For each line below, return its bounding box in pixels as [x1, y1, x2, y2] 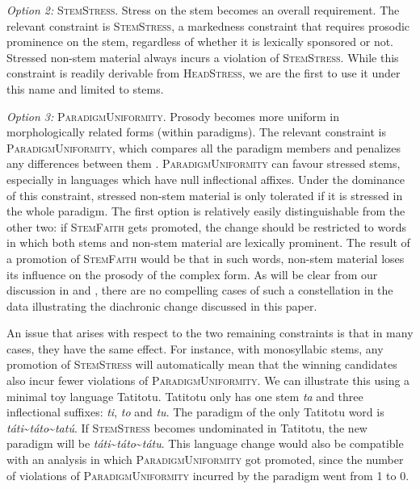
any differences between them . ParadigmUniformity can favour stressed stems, [6, 155, 401, 172]
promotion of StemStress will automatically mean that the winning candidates [6, 356, 397, 373]
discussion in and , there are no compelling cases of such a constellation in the [6, 282, 393, 299]
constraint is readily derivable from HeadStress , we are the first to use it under [6, 65, 401, 81]
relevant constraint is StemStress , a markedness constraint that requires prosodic [6, 17, 410, 34]
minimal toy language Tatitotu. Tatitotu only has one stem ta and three [6, 387, 363, 404]
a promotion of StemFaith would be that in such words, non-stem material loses [6, 249, 405, 266]
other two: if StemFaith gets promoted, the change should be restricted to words [6, 218, 407, 235]
